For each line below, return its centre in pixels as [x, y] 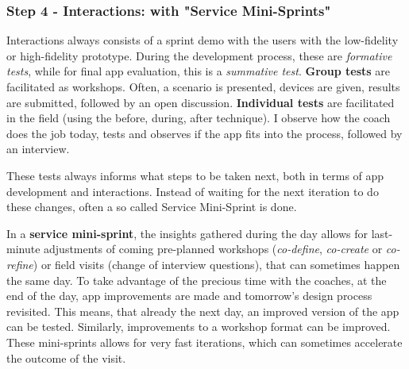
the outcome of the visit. [66, 357]
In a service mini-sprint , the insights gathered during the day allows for [187, 233]
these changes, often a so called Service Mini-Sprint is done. [152, 207]
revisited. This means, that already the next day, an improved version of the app [203, 311]
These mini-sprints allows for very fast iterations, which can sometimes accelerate [204, 342]
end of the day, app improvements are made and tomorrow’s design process [189, 296]
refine [20, 264]
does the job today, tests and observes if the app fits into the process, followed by [204, 133]
